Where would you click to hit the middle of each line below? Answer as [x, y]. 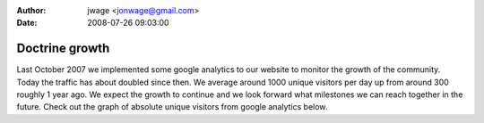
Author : [31, 10]
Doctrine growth [63, 49]
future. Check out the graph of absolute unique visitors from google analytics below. [172, 107]
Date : [27, 23]
